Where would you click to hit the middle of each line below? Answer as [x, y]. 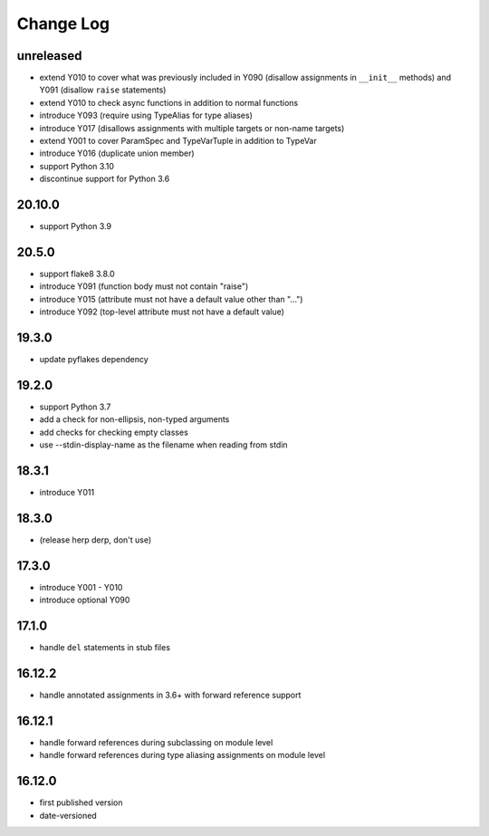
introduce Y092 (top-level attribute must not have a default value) [162, 312]
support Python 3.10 [77, 166]
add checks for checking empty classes [114, 432]
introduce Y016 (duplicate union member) [117, 153]
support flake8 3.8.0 [77, 274]
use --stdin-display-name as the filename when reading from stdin [164, 445]
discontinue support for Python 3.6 [105, 179]
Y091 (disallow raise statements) [103, 90]
